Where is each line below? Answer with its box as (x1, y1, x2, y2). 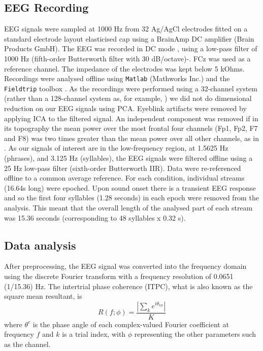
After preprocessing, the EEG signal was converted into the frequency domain (4, 261, 247, 271)
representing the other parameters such (134, 329, 256, 339)
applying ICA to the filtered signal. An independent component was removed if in (4, 113, 258, 123)
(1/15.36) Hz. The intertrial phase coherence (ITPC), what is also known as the (4, 280, 253, 291)
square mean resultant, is (4, 291, 82, 301)
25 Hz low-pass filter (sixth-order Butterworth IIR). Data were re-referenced (4, 162, 241, 173)
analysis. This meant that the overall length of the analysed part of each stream (4, 202, 253, 213)
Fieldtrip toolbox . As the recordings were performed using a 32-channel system (4, 83, 257, 93)
